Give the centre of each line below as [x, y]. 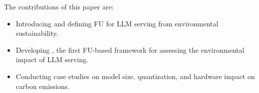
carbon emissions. [43, 86]
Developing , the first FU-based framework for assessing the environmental [130, 49]
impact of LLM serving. [52, 59]
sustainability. [37, 33]
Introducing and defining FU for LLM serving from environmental [117, 23]
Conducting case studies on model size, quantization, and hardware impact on [135, 76]
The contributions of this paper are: [59, 6]
